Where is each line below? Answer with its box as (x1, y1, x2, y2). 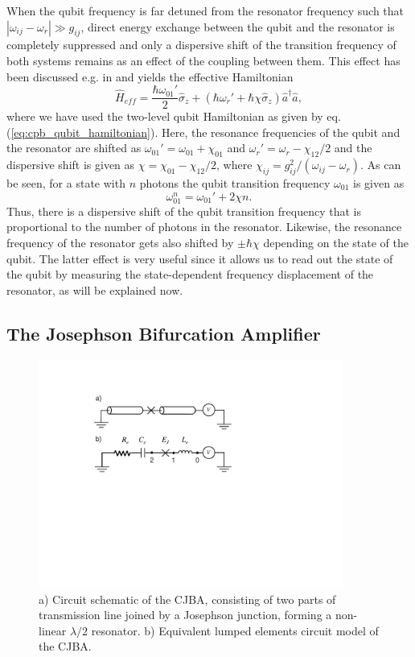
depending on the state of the (263, 233, 409, 250)
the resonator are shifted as (6, 139, 142, 156)
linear (39, 622, 67, 638)
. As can (360, 156, 401, 173)
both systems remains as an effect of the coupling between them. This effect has (6, 52, 401, 68)
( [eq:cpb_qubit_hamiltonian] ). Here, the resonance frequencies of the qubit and (6, 123, 401, 140)
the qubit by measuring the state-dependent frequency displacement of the (6, 266, 374, 283)
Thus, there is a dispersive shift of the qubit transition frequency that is (6, 202, 361, 219)
